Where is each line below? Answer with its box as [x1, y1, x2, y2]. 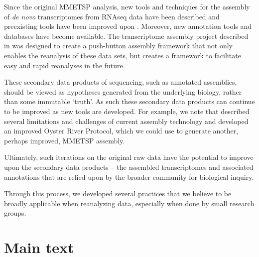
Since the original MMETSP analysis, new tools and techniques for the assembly [4, 1, 250, 11]
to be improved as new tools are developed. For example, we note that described [4, 106, 250, 116]
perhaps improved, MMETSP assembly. [4, 135, 125, 145]
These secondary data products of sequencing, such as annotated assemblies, [4, 77, 237, 87]
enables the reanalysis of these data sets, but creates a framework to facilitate [4, 50, 241, 60]
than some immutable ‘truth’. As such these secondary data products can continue [4, 96, 255, 107]
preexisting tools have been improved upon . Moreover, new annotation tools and [4, 21, 252, 31]
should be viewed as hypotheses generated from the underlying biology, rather [4, 86, 242, 97]
